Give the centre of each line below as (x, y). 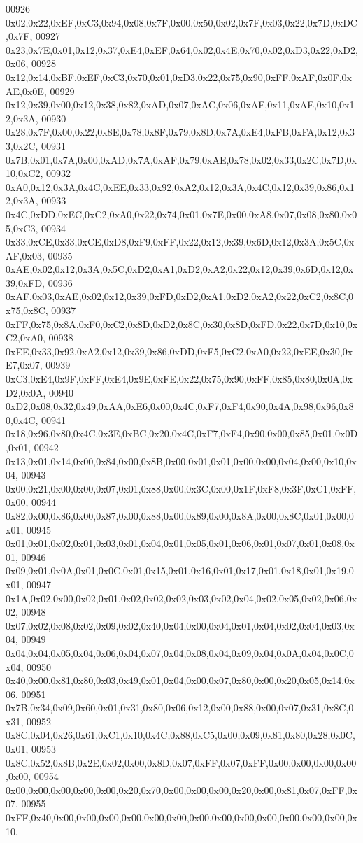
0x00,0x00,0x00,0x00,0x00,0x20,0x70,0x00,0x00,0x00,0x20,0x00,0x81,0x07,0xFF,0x (181, 789)
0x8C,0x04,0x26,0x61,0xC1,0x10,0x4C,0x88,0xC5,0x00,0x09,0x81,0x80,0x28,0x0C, (180, 735)
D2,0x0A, (26, 392)
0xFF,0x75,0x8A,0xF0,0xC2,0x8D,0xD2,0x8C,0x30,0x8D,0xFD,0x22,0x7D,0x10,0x (182, 324)
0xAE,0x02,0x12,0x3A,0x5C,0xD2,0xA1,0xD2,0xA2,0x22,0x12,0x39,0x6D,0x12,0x (180, 269)
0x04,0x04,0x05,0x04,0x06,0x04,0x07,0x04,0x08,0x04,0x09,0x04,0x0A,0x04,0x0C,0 (180, 652)
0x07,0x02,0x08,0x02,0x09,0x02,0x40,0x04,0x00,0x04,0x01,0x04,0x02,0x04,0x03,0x (180, 625)
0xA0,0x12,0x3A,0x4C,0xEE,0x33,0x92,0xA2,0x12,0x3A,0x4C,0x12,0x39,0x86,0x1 (180, 186)
